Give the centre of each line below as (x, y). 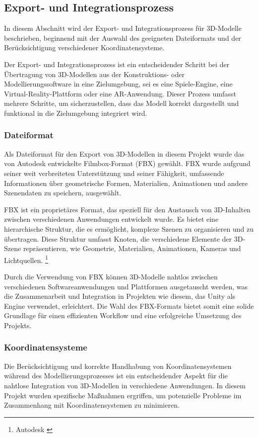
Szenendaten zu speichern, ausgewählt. (63, 193)
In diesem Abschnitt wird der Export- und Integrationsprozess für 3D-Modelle (123, 28)
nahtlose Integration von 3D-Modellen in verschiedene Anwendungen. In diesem (125, 385)
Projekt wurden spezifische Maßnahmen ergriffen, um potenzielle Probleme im (123, 395)
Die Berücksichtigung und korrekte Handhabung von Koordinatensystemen (118, 366)
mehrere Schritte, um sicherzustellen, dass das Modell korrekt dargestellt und (122, 103)
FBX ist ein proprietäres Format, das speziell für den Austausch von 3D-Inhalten (127, 209)
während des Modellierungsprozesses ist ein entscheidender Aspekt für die (116, 376)
